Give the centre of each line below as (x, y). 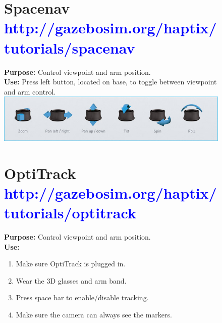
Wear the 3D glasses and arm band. (71, 280)
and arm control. (30, 91)
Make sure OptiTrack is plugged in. (71, 264)
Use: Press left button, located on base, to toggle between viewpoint (110, 82)
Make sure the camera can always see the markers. (94, 314)
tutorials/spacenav (70, 47)
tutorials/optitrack (70, 213)
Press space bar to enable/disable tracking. (82, 297)
